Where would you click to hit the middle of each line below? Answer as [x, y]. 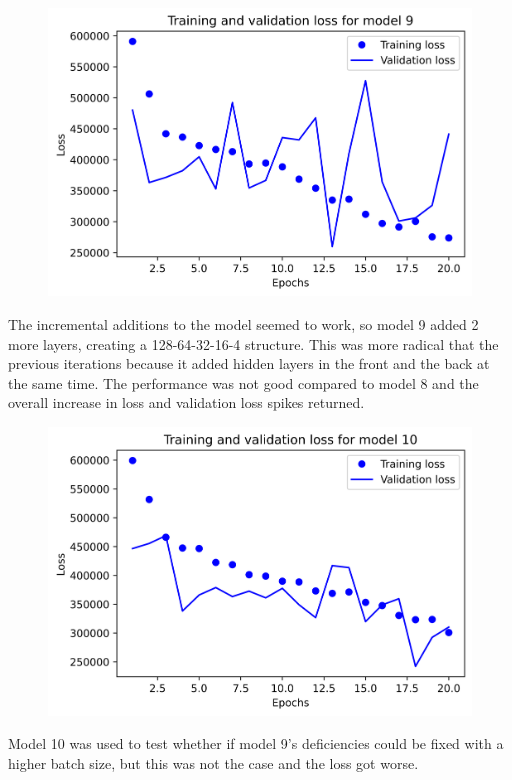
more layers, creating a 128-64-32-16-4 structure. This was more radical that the [253, 343]
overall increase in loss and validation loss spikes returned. [186, 402]
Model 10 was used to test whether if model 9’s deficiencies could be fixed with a [256, 743]
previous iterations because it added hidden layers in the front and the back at [249, 363]
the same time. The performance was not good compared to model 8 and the [243, 382]
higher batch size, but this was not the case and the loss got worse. [213, 762]
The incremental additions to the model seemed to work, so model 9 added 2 [243, 324]
